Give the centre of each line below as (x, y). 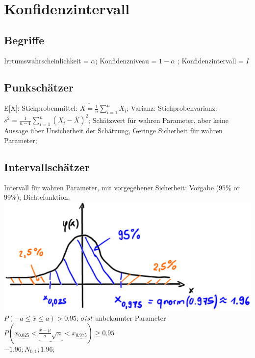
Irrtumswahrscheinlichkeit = (46, 60)
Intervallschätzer (47, 166)
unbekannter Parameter (130, 318)
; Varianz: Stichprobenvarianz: (172, 108)
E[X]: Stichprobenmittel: (41, 108)
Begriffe (24, 40)
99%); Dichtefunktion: (37, 197)
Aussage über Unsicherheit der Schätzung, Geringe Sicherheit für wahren (113, 131)
